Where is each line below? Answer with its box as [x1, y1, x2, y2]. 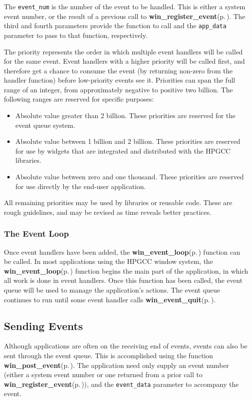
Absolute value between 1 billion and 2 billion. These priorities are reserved [15, 136, 240, 146]
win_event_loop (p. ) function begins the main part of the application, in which [4, 265, 249, 276]
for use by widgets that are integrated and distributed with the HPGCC [15, 145, 231, 156]
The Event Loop [4, 227, 69, 240]
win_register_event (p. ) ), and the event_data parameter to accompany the [4, 379, 239, 389]
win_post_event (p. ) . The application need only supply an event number [4, 360, 229, 370]
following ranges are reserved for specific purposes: [4, 94, 154, 104]
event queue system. [15, 120, 75, 130]
